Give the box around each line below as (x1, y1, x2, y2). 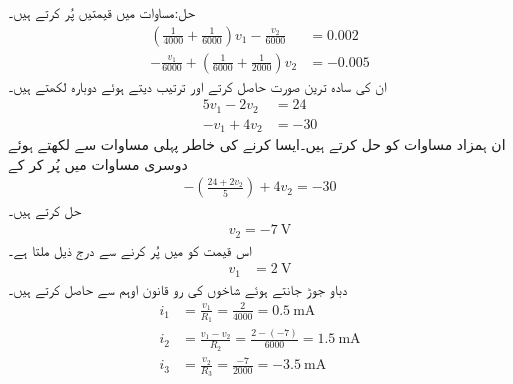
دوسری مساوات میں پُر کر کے (8, 153, 188, 174)
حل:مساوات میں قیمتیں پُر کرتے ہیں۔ (8, 2, 196, 22)
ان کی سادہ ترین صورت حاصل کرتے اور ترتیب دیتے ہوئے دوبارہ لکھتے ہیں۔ (8, 75, 388, 96)
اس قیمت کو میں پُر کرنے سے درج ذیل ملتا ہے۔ (8, 239, 252, 260)
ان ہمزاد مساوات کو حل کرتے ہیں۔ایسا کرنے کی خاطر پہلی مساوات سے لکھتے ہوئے (8, 134, 506, 155)
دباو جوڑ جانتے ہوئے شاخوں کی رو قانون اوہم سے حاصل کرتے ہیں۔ (8, 278, 348, 299)
